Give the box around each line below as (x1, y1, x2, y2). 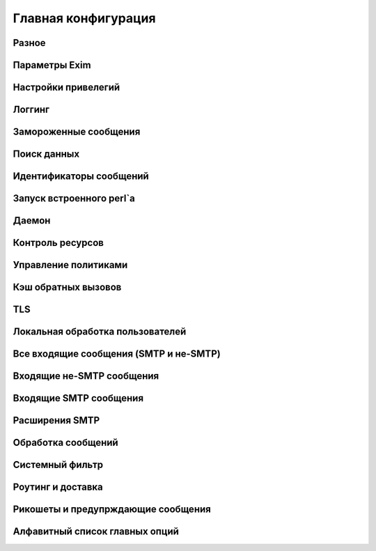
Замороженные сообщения (13, 126, 141, 138)
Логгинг (13, 104, 50, 116)
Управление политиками (13, 259, 128, 271)
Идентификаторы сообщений (13, 171, 149, 183)
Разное (13, 37, 46, 49)
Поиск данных (13, 148, 80, 160)
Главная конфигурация (13, 10, 156, 26)
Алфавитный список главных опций (13, 526, 179, 538)
